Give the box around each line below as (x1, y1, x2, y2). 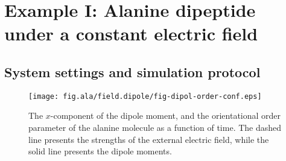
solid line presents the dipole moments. (28, 145, 172, 157)
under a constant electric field (4, 21, 258, 46)
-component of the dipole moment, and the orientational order (50, 109, 281, 122)
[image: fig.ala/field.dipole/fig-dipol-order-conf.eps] (28, 92, 262, 101)
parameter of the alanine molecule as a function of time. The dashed (28, 121, 282, 134)
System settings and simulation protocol (4, 62, 261, 81)
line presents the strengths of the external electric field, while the (28, 133, 269, 145)
